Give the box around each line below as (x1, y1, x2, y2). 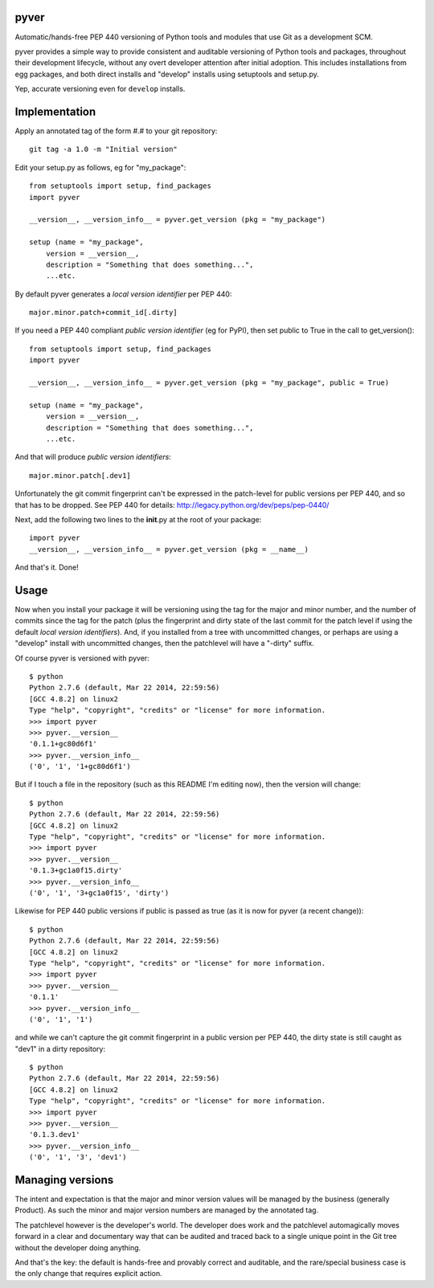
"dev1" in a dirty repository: (14, 1044, 106, 1053)
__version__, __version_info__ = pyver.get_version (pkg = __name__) (29, 545, 309, 554)
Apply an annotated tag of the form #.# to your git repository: (14, 125, 218, 136)
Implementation (14, 104, 96, 118)
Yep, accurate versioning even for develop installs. (14, 84, 186, 94)
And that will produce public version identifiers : (14, 452, 172, 462)
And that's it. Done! (14, 562, 80, 572)
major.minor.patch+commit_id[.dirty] (29, 308, 178, 317)
